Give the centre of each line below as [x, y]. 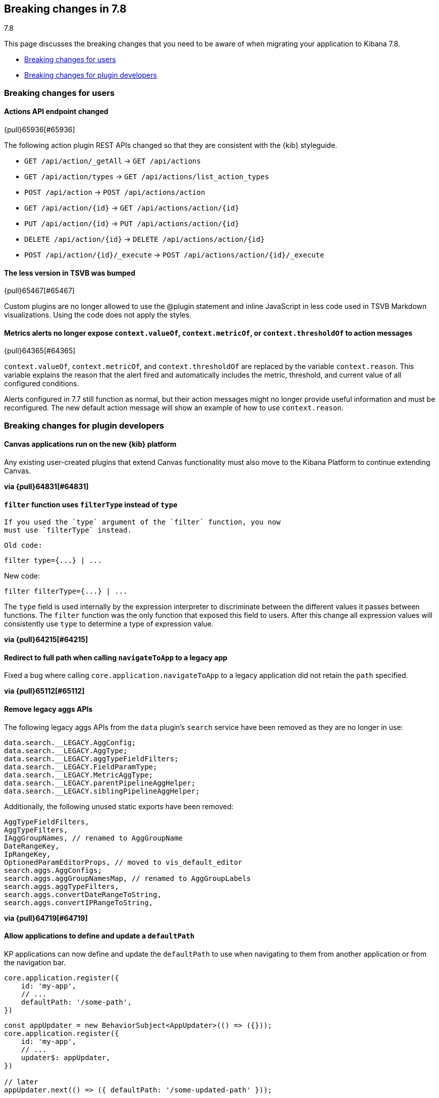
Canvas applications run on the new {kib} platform [90, 444]
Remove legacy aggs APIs [48, 709]
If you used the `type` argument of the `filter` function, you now [142, 522]
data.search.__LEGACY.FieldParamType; [81, 767]
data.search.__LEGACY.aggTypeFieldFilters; [91, 759]
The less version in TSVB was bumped [70, 273]
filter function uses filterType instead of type [91, 504]
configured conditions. [42, 384]
